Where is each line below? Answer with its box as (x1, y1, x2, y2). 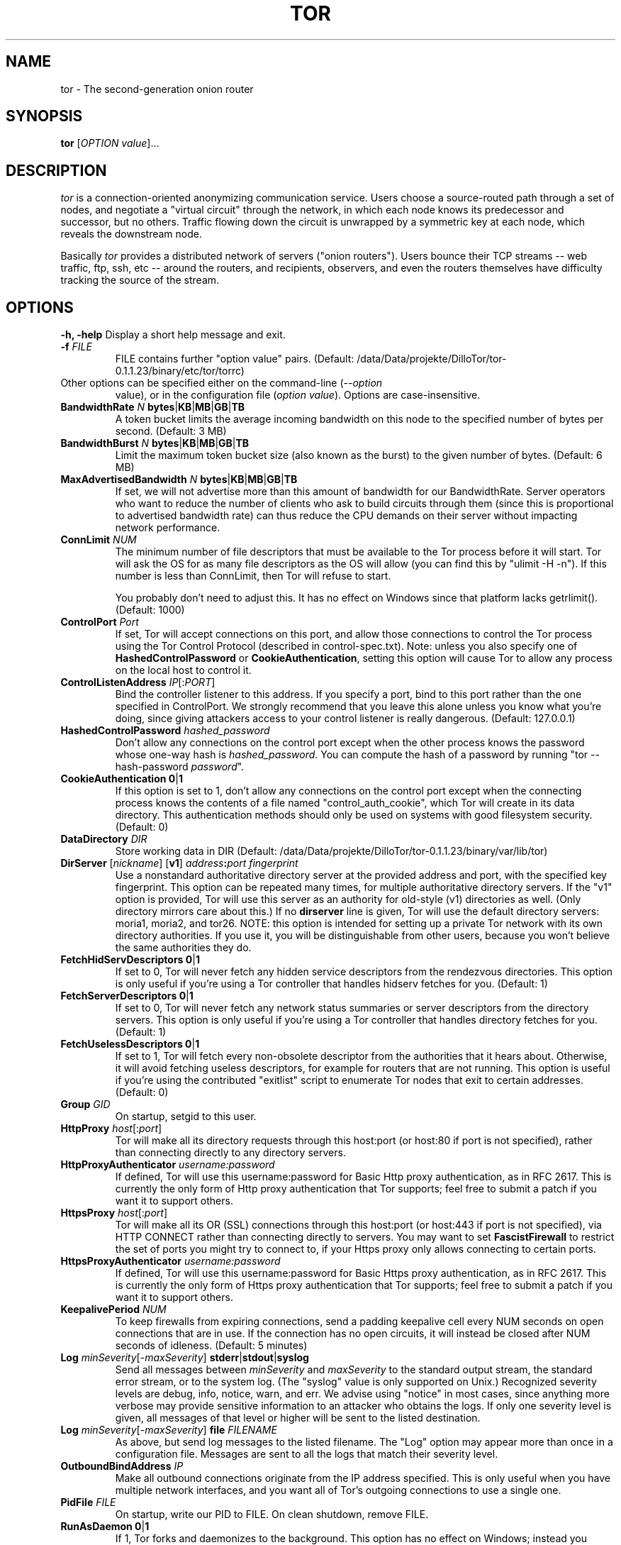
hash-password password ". (115, 760, 245, 773)
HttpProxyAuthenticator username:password (60, 1158, 275, 1171)
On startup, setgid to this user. (115, 1110, 257, 1123)
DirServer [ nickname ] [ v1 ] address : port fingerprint (60, 857, 298, 870)
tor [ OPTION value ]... (60, 137, 160, 150)
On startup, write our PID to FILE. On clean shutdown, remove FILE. (115, 1508, 429, 1521)
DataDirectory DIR (60, 833, 147, 846)
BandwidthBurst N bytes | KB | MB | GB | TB (60, 437, 250, 450)
